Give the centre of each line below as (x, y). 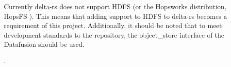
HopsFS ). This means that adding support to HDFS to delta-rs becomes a (115, 16)
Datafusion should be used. (44, 44)
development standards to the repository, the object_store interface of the (114, 34)
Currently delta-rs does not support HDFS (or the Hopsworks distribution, (115, 6)
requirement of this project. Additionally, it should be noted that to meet (113, 25)
